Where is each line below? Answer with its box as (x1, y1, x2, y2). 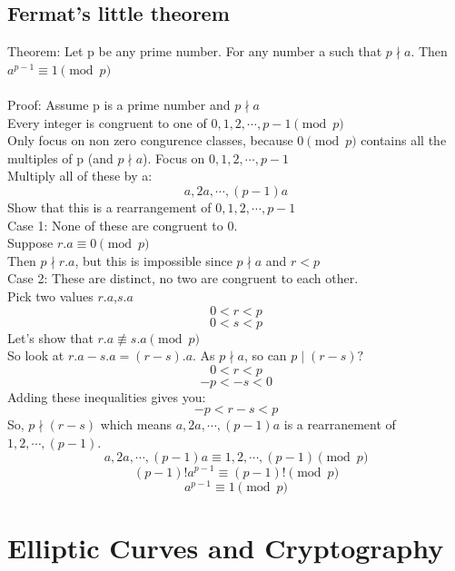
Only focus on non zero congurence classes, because (7, 131, 293, 150)
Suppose (7, 233, 54, 252)
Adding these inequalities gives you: (7, 387, 206, 406)
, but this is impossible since (74, 251, 232, 270)
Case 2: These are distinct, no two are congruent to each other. (7, 269, 359, 288)
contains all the (361, 131, 447, 150)
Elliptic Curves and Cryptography (7, 528, 444, 566)
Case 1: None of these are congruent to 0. (7, 215, 238, 234)
